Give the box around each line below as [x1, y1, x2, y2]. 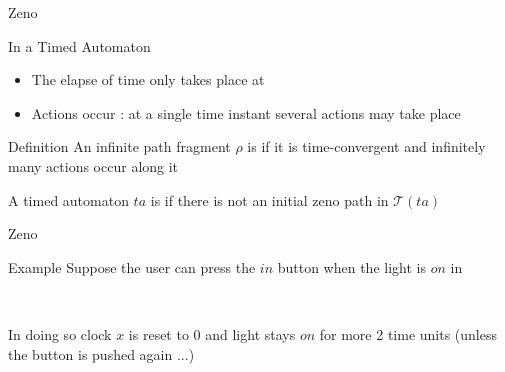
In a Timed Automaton [8, 35, 151, 56]
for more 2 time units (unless [319, 323, 498, 344]
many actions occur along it [8, 155, 179, 176]
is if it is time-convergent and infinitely [247, 136, 486, 157]
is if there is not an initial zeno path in [150, 189, 389, 210]
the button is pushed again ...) [8, 343, 195, 364]
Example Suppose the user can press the [8, 256, 256, 277]
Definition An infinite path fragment [8, 136, 231, 157]
